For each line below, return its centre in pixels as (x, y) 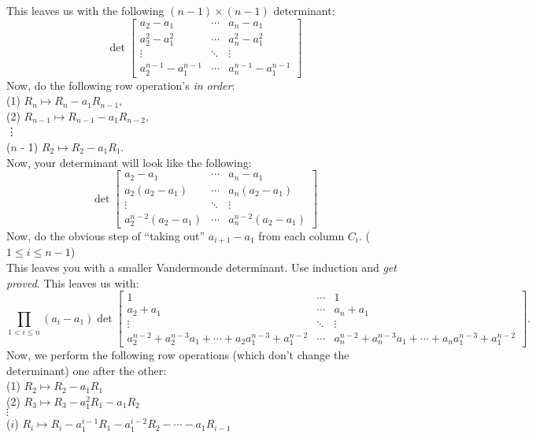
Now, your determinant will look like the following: (129, 162)
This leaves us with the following (85, 10)
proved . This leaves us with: (73, 282)
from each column (301, 236)
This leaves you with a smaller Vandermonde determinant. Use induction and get (201, 267)
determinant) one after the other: (87, 370)
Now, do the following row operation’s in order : (121, 85)
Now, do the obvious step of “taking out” (106, 236)
